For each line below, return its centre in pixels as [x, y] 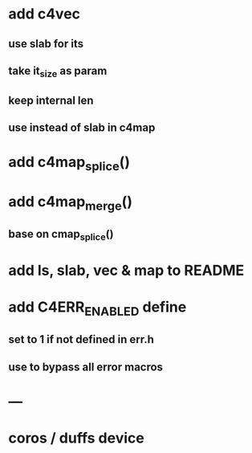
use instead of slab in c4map [82, 127]
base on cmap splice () [61, 235]
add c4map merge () [70, 203]
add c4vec [45, 14]
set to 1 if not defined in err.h [81, 339]
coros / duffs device [76, 438]
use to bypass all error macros [85, 367]
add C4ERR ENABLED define [98, 309]
